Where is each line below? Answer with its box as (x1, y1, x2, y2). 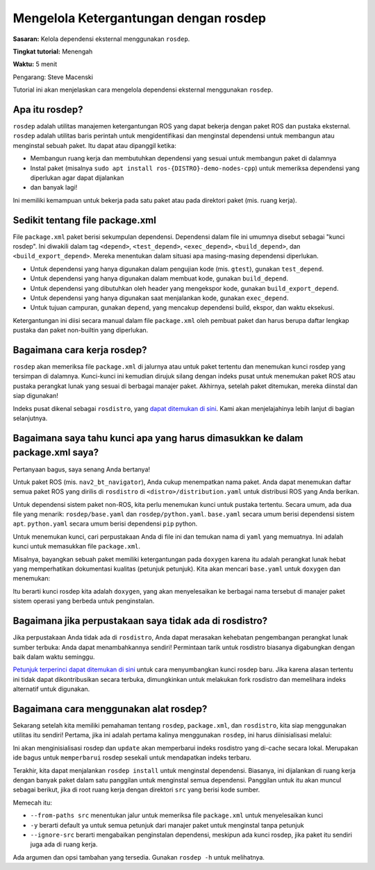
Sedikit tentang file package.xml (12, 214, 156, 226)
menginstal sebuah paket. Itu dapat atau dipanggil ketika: (12, 141, 176, 149)
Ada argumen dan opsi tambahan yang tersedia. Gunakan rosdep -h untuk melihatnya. (12, 853, 265, 861)
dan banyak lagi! (30, 183, 78, 192)
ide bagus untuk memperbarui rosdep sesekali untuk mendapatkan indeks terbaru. (12, 753, 251, 762)
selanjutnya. (12, 414, 48, 423)
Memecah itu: (12, 798, 52, 807)
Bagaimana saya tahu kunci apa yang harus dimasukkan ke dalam (12, 432, 303, 444)
